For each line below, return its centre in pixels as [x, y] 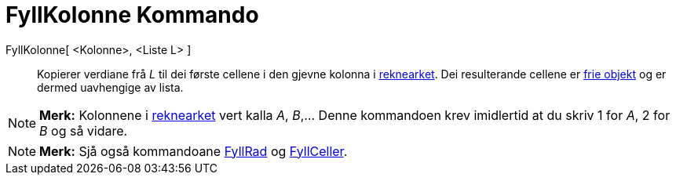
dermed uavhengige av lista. [110, 87]
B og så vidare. [84, 130]
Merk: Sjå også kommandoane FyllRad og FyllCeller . [194, 151]
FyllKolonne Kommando [132, 15]
